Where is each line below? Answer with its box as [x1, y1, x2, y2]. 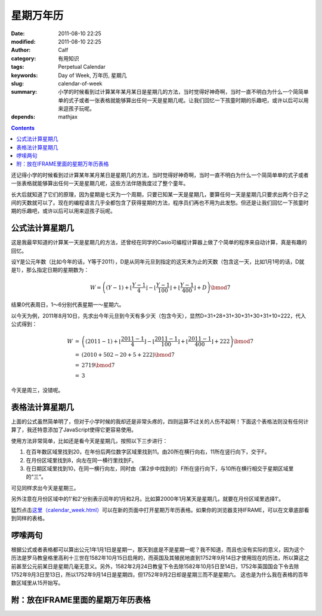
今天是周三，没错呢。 [11, 387, 64, 394]
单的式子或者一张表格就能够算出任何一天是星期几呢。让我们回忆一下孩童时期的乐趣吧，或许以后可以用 [58, 96, 309, 104]
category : [11, 54, 36, 62]
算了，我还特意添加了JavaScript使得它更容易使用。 [11, 426, 137, 433]
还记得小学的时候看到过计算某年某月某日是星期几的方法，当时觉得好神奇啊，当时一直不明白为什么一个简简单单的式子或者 [11, 171, 309, 179]
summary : [11, 88, 38, 96]
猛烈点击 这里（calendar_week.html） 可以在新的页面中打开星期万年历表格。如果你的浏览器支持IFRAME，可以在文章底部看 [11, 506, 309, 513]
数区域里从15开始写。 [11, 580, 64, 587]
